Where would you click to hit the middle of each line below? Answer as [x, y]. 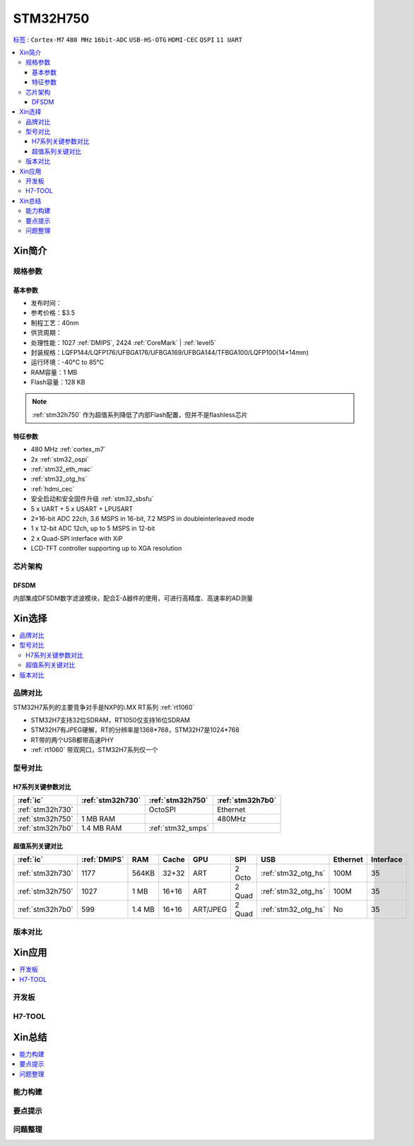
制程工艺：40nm [55, 322]
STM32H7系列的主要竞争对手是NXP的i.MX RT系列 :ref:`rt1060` [104, 707]
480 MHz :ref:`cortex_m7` [68, 450]
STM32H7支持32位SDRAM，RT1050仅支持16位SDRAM [111, 720]
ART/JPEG [210, 910]
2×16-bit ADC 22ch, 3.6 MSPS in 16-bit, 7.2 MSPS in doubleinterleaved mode [142, 518]
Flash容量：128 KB [58, 382]
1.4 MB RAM [102, 829]
